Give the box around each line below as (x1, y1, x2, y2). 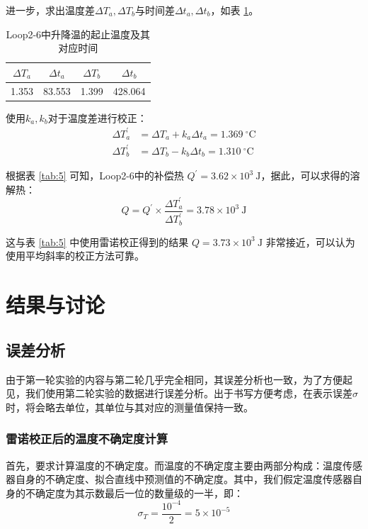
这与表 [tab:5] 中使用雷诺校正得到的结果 (6, 234, 189, 249)
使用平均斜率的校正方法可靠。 (6, 248, 144, 263)
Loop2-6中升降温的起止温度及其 (6, 26, 151, 41)
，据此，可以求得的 (260, 168, 350, 183)
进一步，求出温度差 (6, 3, 95, 17)
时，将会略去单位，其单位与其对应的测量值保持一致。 (6, 399, 253, 414)
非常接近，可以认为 (265, 234, 355, 249)
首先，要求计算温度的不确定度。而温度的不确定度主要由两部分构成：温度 (6, 457, 343, 472)
